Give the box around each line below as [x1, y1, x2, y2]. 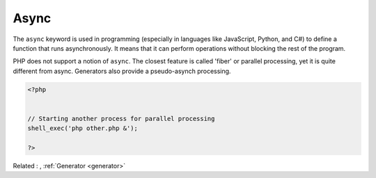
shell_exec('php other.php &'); [27, 124, 139, 132]
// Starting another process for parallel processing [27, 115, 215, 122]
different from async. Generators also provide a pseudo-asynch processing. [13, 67, 231, 75]
